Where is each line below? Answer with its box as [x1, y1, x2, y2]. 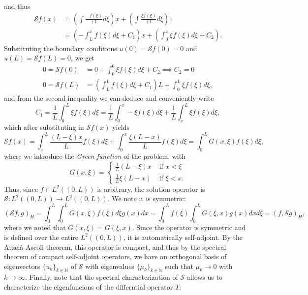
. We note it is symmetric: [107, 193, 186, 204]
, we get [70, 53, 94, 63]
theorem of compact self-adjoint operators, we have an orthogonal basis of [4, 251, 227, 262]
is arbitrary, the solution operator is [97, 183, 205, 194]
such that [165, 261, 193, 271]
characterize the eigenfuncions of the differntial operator [4, 282, 173, 292]
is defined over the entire [4, 232, 79, 242]
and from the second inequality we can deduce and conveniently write [4, 93, 214, 103]
